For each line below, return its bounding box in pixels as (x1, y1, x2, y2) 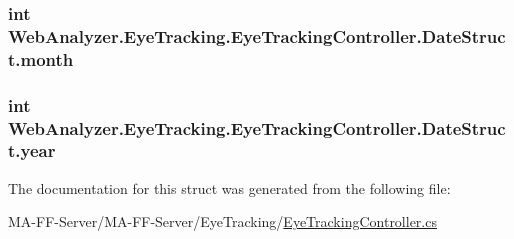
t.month (8, 46, 74, 71)
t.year (8, 138, 56, 163)
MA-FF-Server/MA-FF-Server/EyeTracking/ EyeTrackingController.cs (8, 211, 437, 232)
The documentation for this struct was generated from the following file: (8, 177, 451, 198)
